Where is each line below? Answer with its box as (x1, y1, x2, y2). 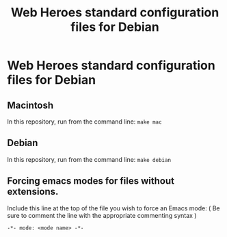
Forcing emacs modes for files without (7, 176, 174, 187)
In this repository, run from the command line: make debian (7, 155, 172, 163)
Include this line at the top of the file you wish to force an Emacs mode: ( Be (7, 204, 220, 212)
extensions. (7, 186, 59, 197)
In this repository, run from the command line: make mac (7, 117, 162, 126)
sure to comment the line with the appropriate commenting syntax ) (7, 211, 197, 219)
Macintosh (7, 99, 54, 111)
